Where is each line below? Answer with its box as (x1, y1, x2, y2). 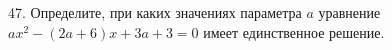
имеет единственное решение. (203, 21, 385, 42)
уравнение (318, 2, 381, 22)
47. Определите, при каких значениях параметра (8, 2, 302, 22)
